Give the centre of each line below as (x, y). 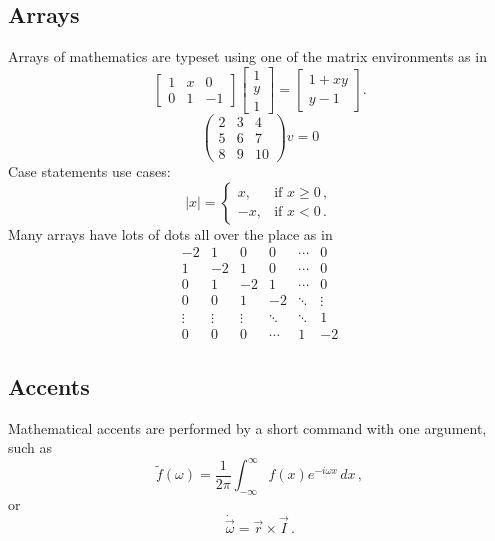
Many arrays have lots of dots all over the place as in (170, 233)
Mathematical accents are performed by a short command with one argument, (247, 427)
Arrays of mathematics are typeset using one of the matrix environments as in (247, 56)
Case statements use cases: (89, 171)
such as (30, 447)
